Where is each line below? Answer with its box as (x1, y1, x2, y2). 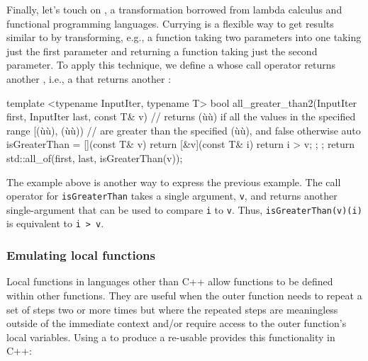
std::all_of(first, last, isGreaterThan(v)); (6, 150, 183, 165)
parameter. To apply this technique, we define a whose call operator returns (6, 57, 336, 72)
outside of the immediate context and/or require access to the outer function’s (6, 316, 347, 331)
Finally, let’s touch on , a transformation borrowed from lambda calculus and (6, 2, 342, 16)
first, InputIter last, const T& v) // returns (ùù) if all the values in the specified (6, 109, 356, 124)
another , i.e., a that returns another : (6, 71, 172, 86)
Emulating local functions (6, 246, 155, 264)
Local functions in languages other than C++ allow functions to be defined (6, 274, 333, 289)
